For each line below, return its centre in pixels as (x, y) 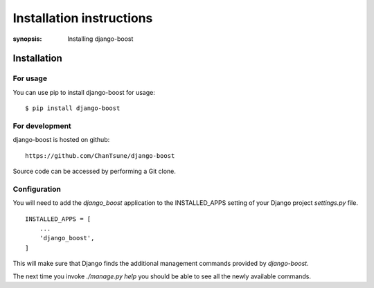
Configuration (37, 189)
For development (42, 126)
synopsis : (27, 39)
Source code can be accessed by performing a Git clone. (95, 171)
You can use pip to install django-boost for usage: (84, 92)
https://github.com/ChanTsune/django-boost (100, 155)
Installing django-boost (100, 39)
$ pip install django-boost (73, 108)
